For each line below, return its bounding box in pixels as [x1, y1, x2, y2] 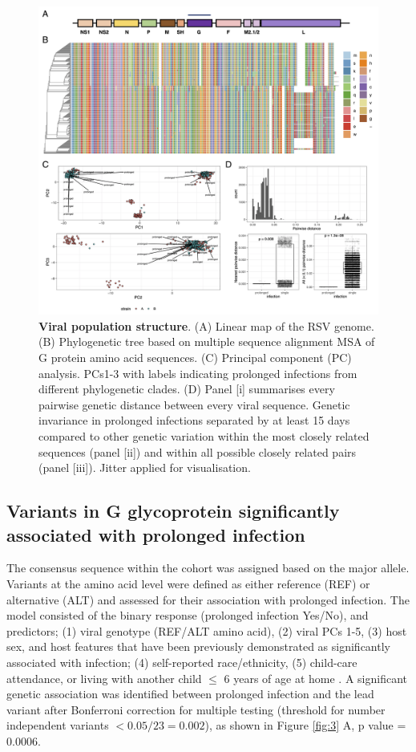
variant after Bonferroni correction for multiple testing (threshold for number [6, 701, 386, 717]
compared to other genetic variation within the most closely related [38, 428, 370, 444]
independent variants [6, 717, 109, 734]
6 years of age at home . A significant [224, 669, 407, 686]
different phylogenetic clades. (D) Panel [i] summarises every [38, 380, 335, 397]
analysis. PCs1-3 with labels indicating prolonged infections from [38, 364, 357, 381]
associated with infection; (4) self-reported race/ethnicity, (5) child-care [6, 653, 357, 670]
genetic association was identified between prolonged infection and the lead [6, 685, 374, 702]
